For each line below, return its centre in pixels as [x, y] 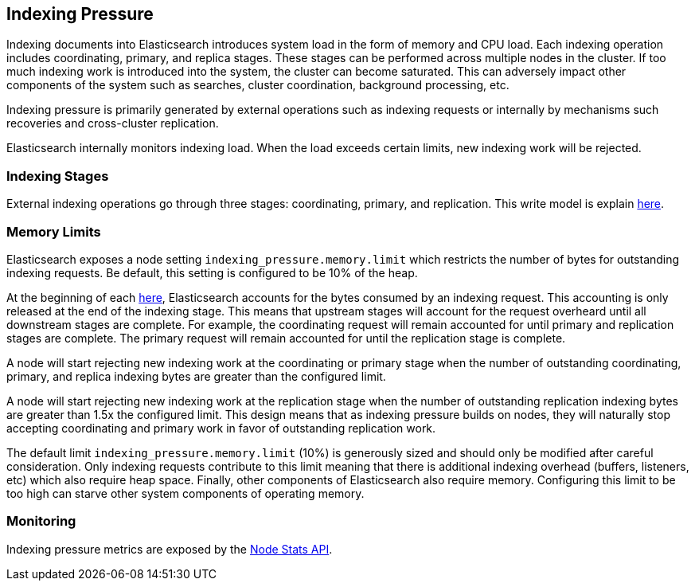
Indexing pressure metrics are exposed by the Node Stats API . [170, 549]
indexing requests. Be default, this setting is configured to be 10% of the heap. [212, 272]
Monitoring [41, 521]
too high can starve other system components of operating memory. [185, 493]
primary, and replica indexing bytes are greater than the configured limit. [196, 376]
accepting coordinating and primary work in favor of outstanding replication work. [221, 428]
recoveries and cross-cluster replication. [113, 123]
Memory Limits [54, 231]
